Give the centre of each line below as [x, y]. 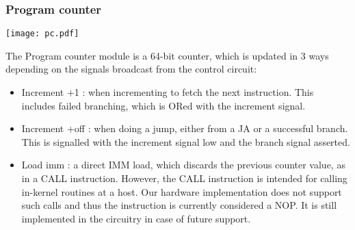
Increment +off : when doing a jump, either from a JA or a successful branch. [185, 128]
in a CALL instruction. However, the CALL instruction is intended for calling [184, 178]
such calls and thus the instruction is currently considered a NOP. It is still [179, 205]
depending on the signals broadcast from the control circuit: [131, 69]
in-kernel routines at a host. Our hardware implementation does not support [182, 191]
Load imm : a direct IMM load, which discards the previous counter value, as [183, 165]
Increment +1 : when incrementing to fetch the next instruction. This [168, 92]
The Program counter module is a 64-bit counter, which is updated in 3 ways [167, 55]
